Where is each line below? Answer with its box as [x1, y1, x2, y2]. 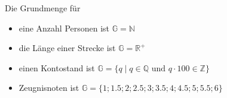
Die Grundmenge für [5, 2, 81, 14]
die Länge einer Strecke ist [19, 42, 116, 54]
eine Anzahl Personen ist [19, 21, 110, 34]
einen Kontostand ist [19, 61, 95, 74]
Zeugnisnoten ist [19, 81, 79, 94]
